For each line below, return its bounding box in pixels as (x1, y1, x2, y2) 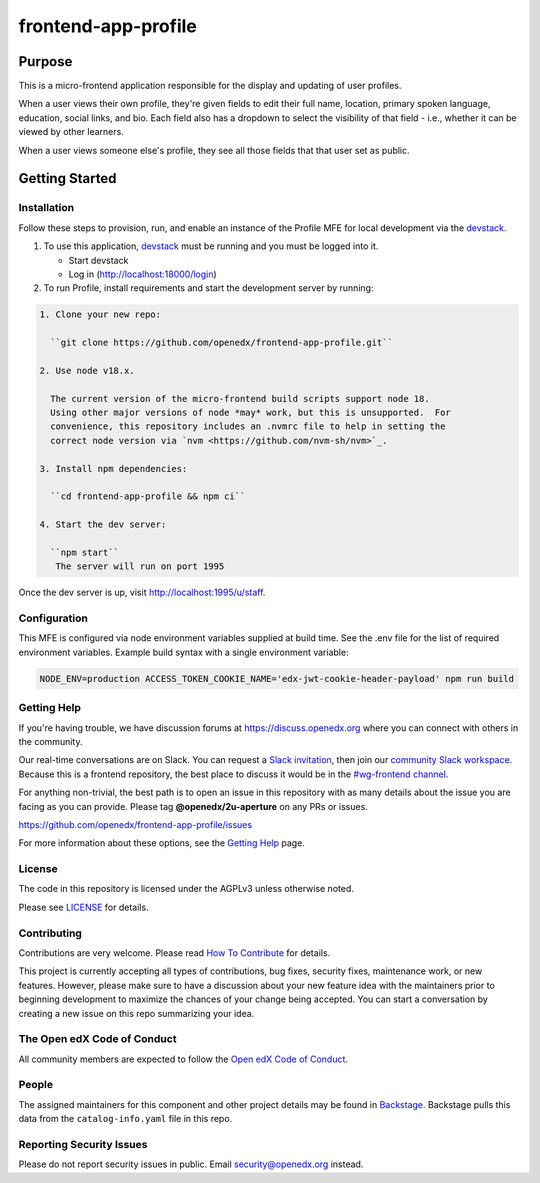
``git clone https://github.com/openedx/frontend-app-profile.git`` (50, 337, 394, 349)
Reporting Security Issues (18, 1138, 148, 1151)
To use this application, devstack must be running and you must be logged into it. (43, 240, 379, 252)
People (18, 1078, 54, 1092)
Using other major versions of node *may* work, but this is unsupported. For (50, 407, 452, 419)
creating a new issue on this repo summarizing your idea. (18, 1007, 255, 1019)
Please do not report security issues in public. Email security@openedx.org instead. (18, 1158, 364, 1170)
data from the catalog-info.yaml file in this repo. (18, 1113, 233, 1125)
